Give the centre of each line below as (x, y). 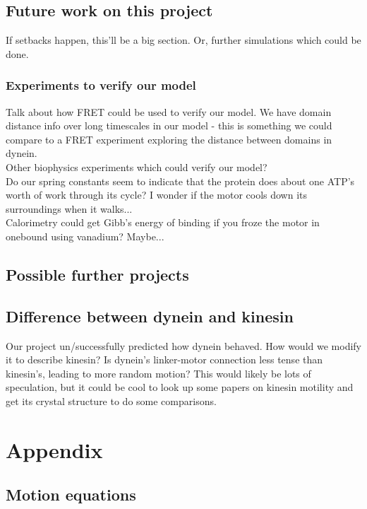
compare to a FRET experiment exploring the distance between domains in (169, 139)
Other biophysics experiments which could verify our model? (137, 166)
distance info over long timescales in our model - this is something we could (169, 125)
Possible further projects (97, 274)
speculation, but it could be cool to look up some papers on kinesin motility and (180, 387)
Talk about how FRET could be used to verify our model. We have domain (169, 111)
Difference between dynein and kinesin (150, 316)
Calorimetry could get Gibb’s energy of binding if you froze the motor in (163, 222)
